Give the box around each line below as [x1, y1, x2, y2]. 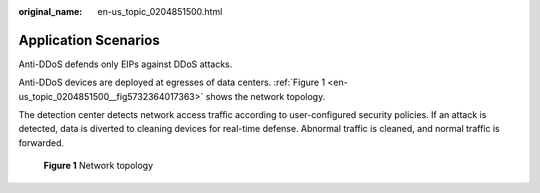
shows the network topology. [205, 90, 326, 102]
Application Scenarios [18, 31, 160, 49]
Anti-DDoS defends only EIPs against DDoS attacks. [18, 58, 233, 70]
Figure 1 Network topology [43, 160, 154, 172]
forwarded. [18, 136, 65, 149]
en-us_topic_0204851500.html [97, 6, 223, 17]
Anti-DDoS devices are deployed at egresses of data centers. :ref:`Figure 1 [18, 76, 326, 89]
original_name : [18, 6, 83, 17]
